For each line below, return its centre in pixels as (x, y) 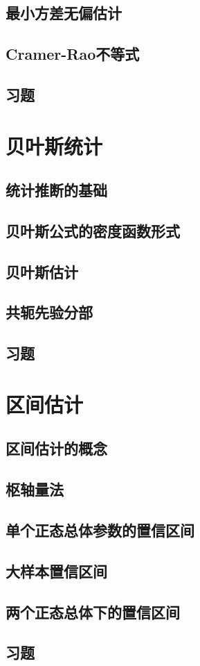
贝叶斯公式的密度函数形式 (93, 230)
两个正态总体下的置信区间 (93, 611)
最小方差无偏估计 (64, 13)
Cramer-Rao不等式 (73, 54)
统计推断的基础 (56, 190)
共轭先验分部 (49, 312)
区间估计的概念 (56, 448)
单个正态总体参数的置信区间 (100, 530)
